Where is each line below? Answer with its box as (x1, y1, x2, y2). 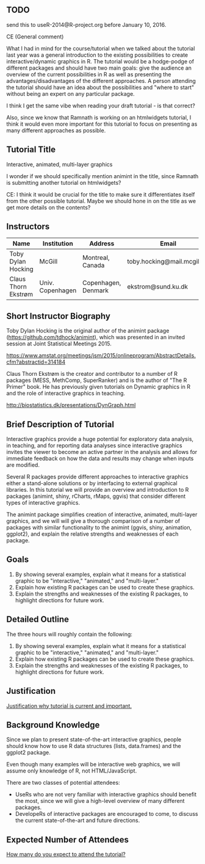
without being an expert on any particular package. (6, 90, 135, 97)
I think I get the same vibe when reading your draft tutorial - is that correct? (6, 102, 195, 109)
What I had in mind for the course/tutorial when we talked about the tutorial (6, 45, 195, 52)
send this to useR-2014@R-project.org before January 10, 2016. (6, 21, 167, 28)
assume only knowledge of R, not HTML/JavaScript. (6, 767, 137, 774)
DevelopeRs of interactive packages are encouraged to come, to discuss (15, 810, 198, 818)
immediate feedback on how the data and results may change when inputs (6, 455, 194, 463)
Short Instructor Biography (6, 311, 111, 321)
